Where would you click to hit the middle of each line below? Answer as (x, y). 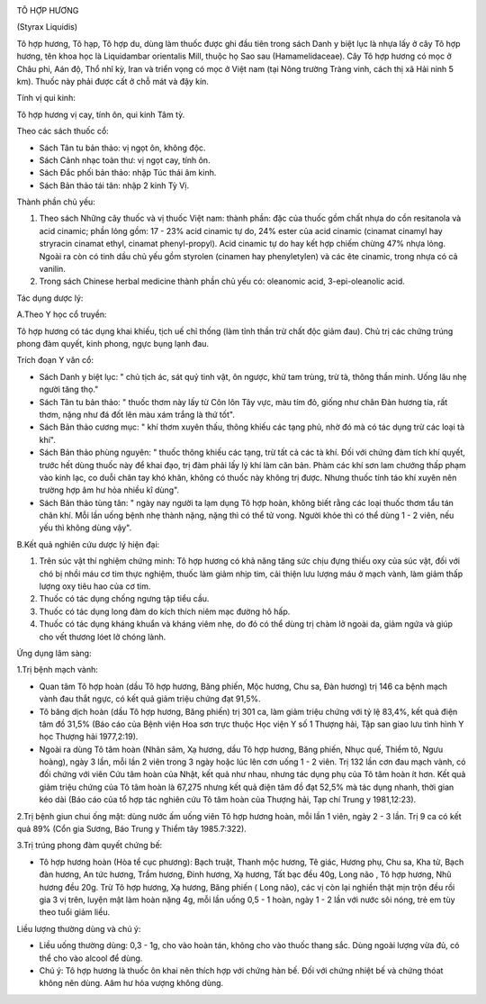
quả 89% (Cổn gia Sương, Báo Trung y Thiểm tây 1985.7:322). (131, 829)
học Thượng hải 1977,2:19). (89, 737)
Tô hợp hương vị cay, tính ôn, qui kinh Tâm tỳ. (101, 114)
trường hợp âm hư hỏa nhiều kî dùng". (109, 490)
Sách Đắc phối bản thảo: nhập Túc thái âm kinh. (128, 173)
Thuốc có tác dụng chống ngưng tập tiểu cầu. (124, 599)
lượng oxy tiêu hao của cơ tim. (95, 586)
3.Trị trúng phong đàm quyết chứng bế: (90, 846)
